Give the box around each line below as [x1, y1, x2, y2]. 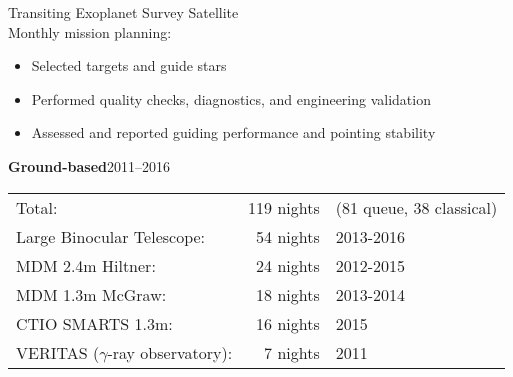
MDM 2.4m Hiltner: [16, 253, 156, 277]
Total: [16, 195, 58, 219]
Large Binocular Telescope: [16, 224, 206, 248]
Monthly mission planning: [8, 21, 172, 42]
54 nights [256, 224, 320, 248]
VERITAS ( [16, 340, 100, 364]
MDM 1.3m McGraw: [16, 282, 167, 306]
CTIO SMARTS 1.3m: [16, 311, 173, 335]
